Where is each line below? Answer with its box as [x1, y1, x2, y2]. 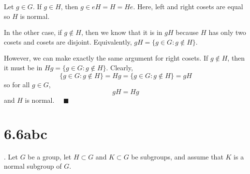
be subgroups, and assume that [131, 151, 223, 161]
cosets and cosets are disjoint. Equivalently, [4, 36, 132, 47]
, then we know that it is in [81, 27, 162, 37]
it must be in [4, 62, 43, 72]
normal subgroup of [4, 161, 62, 171]
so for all [4, 79, 30, 89]
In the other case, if [4, 27, 62, 37]
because [176, 27, 199, 37]
